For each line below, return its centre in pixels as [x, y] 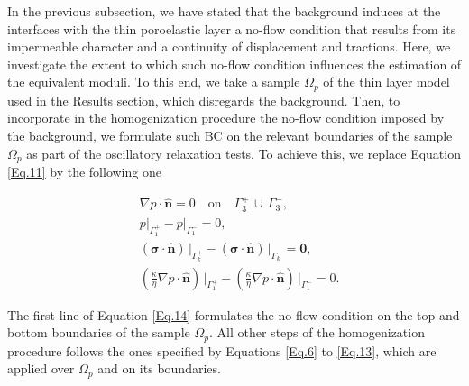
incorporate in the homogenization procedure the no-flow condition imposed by [226, 118]
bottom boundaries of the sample [99, 332]
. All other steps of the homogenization [317, 332]
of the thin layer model [386, 82]
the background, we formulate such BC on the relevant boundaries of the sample [230, 136]
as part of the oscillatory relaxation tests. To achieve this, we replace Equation [244, 153]
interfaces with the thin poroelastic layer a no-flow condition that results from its [232, 28]
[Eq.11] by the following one [84, 172]
